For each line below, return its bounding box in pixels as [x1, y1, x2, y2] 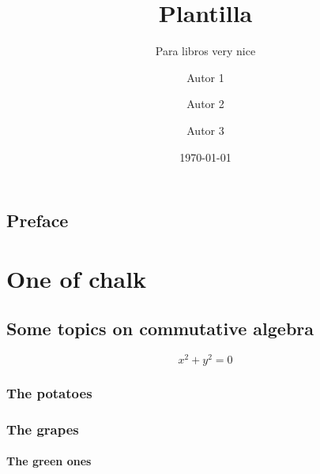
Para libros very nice [155, 43, 256, 59]
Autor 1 [186, 69, 224, 85]
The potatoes [6, 383, 92, 403]
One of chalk [6, 262, 147, 294]
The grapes [6, 419, 79, 439]
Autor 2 [186, 95, 224, 112]
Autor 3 [186, 121, 224, 138]
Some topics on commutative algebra [6, 316, 314, 341]
